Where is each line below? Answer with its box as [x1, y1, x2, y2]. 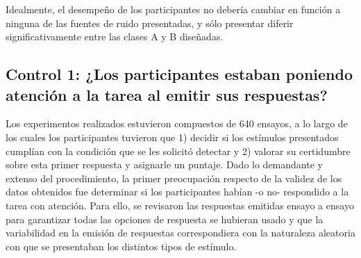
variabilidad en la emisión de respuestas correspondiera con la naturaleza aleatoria [6, 225, 355, 240]
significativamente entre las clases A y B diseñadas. [6, 29, 224, 44]
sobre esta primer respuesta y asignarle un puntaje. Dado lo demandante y [6, 157, 323, 172]
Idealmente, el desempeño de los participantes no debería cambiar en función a [6, 2, 341, 16]
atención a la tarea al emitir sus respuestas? [6, 83, 328, 105]
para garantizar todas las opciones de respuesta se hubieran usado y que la [6, 211, 324, 226]
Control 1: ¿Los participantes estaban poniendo [6, 63, 353, 85]
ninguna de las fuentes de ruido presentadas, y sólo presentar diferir [6, 15, 294, 30]
